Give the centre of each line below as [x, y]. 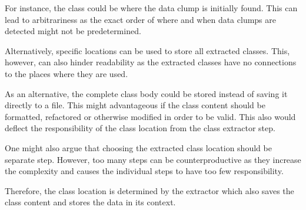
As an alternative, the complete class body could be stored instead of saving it [146, 93]
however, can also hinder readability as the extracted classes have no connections [151, 62]
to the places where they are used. [66, 73]
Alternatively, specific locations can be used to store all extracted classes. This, [147, 50]
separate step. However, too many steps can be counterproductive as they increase [153, 159]
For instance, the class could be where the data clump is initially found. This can [151, 8]
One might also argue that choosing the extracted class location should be [138, 147]
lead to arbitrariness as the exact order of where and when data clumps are [141, 19]
